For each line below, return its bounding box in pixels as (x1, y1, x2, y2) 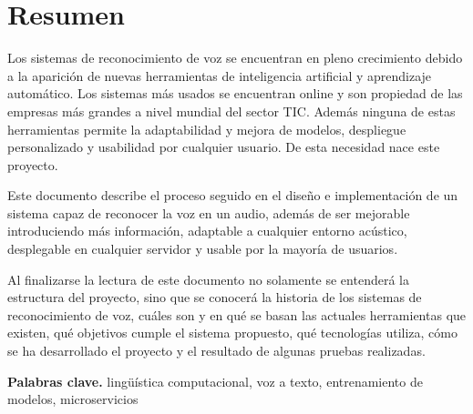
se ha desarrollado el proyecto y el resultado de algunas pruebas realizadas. (7, 341, 426, 360)
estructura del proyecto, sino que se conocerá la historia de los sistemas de (7, 288, 422, 307)
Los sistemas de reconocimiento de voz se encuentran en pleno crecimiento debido (7, 48, 463, 67)
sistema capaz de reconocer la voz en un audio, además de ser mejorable (7, 203, 410, 222)
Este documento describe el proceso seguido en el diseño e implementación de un (7, 186, 458, 205)
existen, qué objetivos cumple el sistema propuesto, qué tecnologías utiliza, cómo (7, 323, 458, 342)
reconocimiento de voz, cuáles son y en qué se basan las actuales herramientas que (7, 305, 467, 324)
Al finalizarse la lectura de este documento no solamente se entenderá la (7, 269, 409, 288)
